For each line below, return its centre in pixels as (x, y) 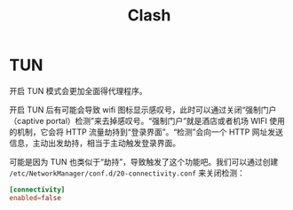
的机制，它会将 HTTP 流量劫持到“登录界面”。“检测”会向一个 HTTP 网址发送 (146, 132)
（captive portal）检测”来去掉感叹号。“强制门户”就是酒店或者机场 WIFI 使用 (147, 121)
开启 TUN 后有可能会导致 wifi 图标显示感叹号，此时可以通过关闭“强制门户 (143, 109)
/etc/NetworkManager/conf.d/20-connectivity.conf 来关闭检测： (127, 173)
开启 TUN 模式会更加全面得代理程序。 (78, 90)
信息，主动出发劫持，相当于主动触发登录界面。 (95, 143)
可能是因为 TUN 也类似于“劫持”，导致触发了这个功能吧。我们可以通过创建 (144, 161)
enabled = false (36, 198)
